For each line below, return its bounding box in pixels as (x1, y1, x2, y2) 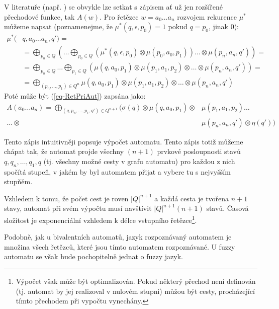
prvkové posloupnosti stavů (157, 146, 241, 157)
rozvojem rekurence (177, 11, 237, 22)
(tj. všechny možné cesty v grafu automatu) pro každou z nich (43, 156, 235, 166)
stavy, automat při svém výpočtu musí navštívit (4, 203, 152, 213)
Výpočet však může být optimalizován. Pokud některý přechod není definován (16, 275, 256, 286)
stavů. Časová (206, 203, 249, 213)
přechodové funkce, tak (4, 11, 75, 22)
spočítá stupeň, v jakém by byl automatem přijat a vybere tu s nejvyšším (4, 166, 231, 177)
